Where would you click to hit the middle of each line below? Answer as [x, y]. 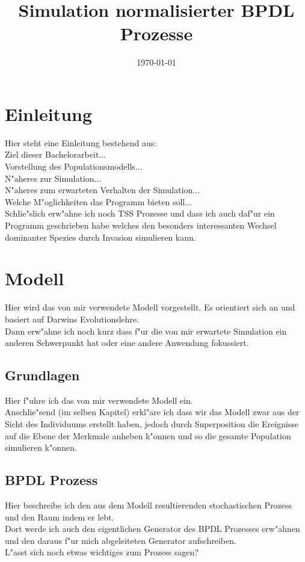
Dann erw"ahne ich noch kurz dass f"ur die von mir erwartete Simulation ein [146, 331]
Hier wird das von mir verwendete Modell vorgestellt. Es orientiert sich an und [150, 307]
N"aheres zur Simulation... [53, 178]
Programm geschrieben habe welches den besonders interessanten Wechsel [141, 225]
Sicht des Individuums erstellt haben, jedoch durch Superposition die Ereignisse [152, 424]
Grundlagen [42, 375]
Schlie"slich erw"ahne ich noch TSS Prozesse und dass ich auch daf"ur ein [140, 213]
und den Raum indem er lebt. [60, 517]
